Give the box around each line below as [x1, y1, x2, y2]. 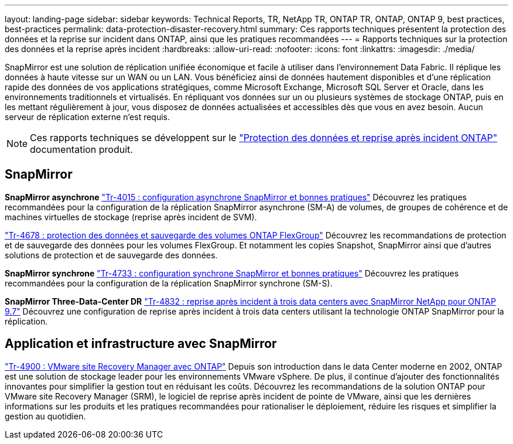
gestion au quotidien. [5, 411, 86, 421]
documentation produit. [30, 144, 133, 155]
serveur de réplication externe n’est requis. [5, 112, 170, 122]
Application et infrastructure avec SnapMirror [5, 336, 277, 351]
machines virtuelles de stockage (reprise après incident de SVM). [5, 211, 257, 222]
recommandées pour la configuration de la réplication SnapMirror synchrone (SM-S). [5, 278, 333, 288]
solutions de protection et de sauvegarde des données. [5, 250, 218, 260]
